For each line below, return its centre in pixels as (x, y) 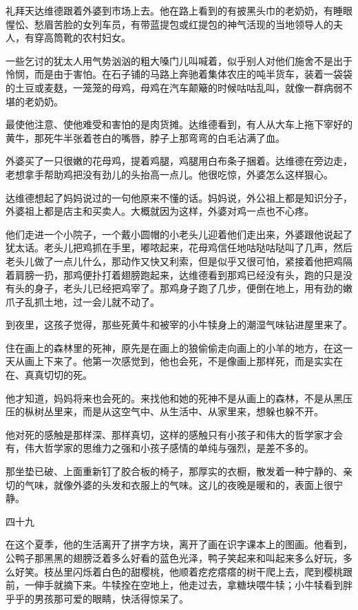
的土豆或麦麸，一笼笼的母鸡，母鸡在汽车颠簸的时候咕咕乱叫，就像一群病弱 (174, 87)
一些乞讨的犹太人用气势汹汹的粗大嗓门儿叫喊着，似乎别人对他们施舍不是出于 (179, 60)
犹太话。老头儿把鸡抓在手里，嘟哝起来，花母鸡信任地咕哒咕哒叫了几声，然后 (179, 248)
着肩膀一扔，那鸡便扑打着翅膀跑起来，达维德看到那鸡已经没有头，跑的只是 (174, 274)
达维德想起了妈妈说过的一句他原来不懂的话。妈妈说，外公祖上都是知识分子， (179, 197)
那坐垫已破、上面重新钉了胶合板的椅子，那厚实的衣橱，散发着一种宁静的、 (174, 471)
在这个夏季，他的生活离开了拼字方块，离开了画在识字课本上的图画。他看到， (179, 544)
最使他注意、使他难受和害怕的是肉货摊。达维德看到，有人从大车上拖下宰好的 (179, 124)
